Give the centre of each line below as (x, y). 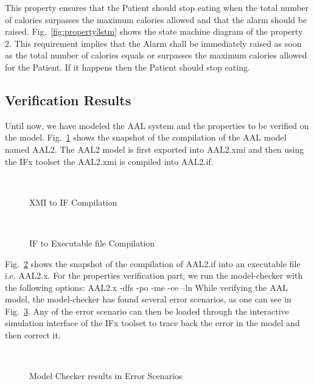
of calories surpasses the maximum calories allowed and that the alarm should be (156, 19)
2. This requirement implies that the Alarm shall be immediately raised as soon (153, 43)
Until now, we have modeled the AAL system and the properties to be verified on (157, 125)
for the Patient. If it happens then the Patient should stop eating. (127, 67)
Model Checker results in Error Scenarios (106, 376)
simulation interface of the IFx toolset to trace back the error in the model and (152, 323)
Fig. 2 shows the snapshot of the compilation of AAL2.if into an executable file (153, 263)
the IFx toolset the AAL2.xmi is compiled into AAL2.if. (109, 161)
